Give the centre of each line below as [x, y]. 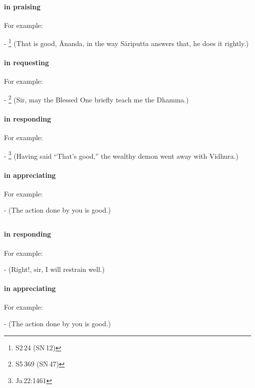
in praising [22, 6]
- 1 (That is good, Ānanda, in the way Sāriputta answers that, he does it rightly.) [127, 43]
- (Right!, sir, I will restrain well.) [54, 269]
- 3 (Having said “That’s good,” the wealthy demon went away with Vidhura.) [121, 155]
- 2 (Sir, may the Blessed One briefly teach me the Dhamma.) [96, 99]
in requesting [26, 62]
